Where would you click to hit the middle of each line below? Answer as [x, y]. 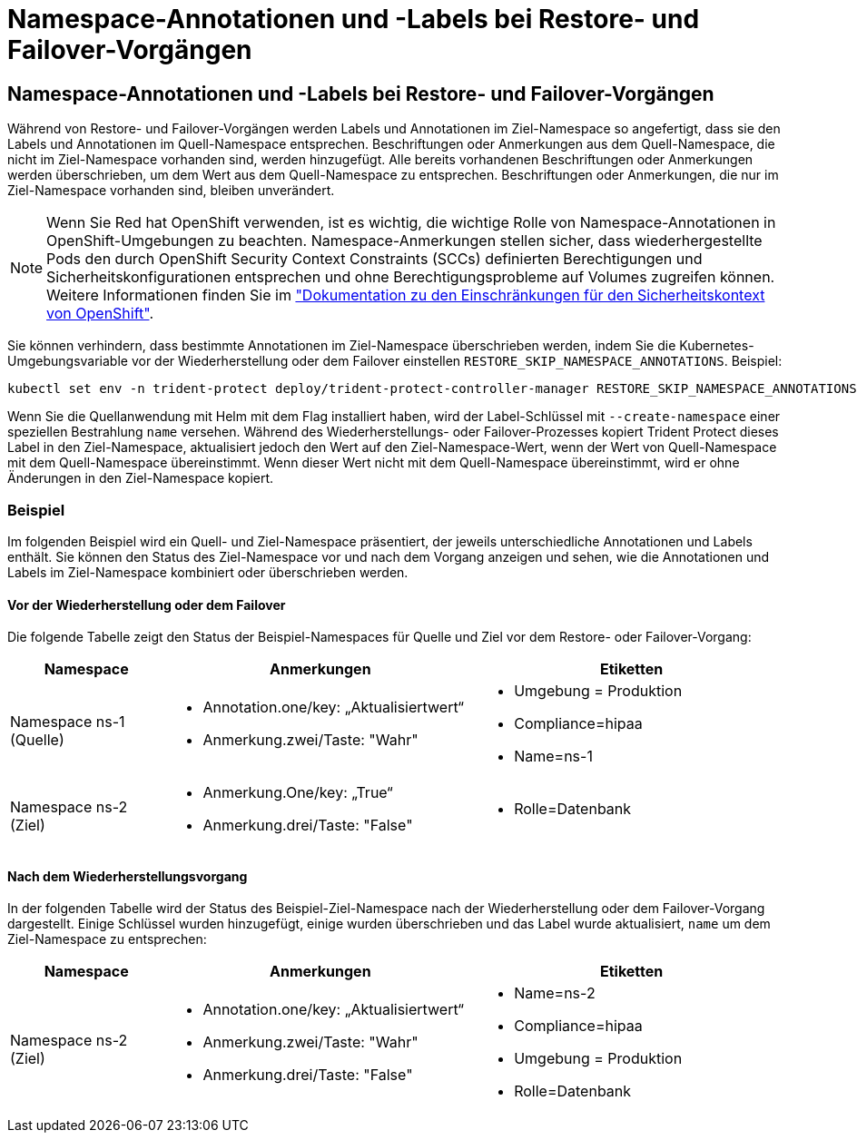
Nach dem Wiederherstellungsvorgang [128, 876]
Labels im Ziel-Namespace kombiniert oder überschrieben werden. [208, 572]
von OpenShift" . [100, 314]
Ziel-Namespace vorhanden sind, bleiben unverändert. [171, 191]
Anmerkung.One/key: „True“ [298, 793]
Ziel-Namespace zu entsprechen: [107, 939]
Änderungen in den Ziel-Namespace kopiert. [141, 478]
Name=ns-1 [553, 757]
